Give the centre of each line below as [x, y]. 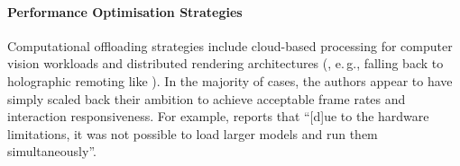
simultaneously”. [52, 151]
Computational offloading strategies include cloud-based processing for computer [230, 45]
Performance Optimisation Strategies [125, 11]
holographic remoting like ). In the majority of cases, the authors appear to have [230, 80]
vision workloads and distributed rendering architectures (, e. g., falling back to [225, 63]
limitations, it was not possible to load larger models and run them [193, 133]
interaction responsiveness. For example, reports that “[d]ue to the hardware [218, 116]
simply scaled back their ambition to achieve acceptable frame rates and [207, 98]
